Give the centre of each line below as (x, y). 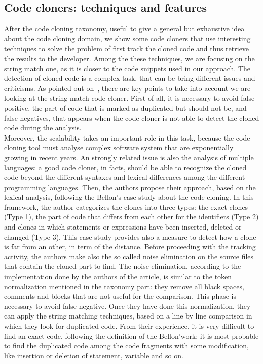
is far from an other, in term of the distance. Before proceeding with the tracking (130, 246)
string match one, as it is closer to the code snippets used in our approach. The (127, 68)
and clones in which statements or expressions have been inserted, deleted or (123, 227)
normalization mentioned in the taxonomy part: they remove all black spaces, (124, 286)
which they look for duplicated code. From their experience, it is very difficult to (129, 326)
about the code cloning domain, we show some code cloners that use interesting (127, 38)
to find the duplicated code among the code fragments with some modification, (126, 346)
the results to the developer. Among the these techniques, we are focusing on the (129, 58)
